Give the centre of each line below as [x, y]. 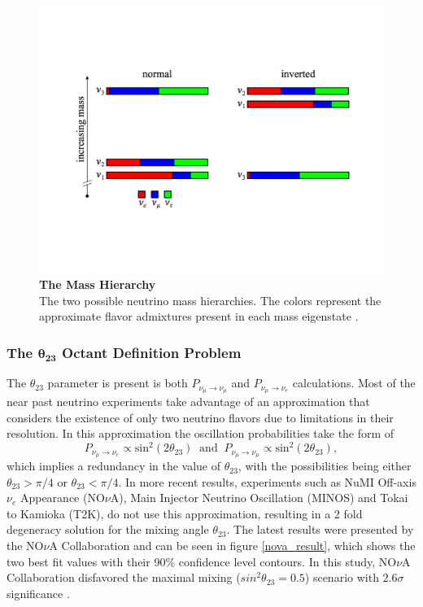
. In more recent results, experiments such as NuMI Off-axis [267, 481]
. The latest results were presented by [320, 529]
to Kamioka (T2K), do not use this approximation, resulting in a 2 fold [185, 513]
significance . [38, 593]
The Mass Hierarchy [98, 284]
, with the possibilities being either [325, 466]
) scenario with [342, 577]
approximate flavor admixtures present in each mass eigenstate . [199, 316]
